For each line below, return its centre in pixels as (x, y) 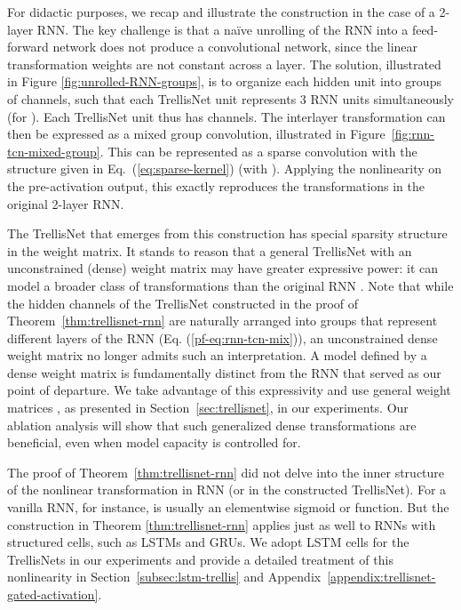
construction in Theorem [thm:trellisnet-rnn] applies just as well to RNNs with (222, 524)
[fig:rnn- (413, 134)
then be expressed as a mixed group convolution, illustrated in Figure (196, 134)
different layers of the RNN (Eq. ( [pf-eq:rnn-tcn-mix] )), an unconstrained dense (223, 337)
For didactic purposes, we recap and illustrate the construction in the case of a (221, 12)
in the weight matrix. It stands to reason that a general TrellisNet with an (210, 250)
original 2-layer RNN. (66, 203)
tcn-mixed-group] (54, 151)
